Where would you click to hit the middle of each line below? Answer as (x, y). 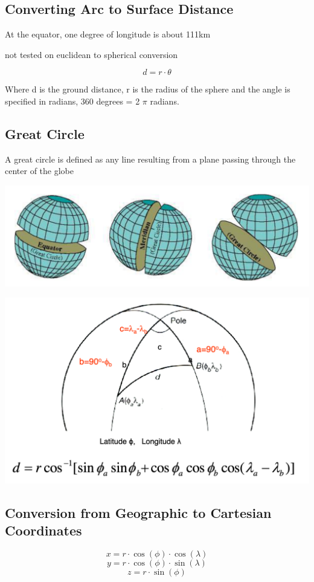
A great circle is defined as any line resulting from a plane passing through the (150, 159)
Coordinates (43, 530)
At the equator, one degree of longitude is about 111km (108, 34)
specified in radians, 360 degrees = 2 (72, 101)
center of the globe (39, 171)
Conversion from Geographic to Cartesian (138, 512)
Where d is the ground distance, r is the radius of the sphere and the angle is (148, 89)
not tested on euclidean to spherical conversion (91, 54)
